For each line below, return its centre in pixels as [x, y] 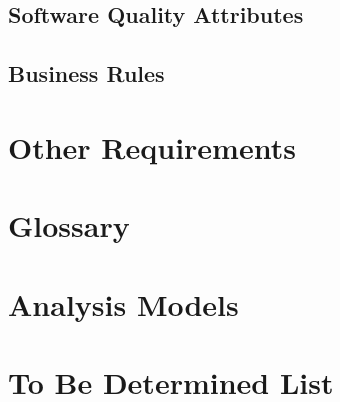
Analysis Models [123, 303]
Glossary [69, 225]
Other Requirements [152, 146]
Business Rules [86, 73]
